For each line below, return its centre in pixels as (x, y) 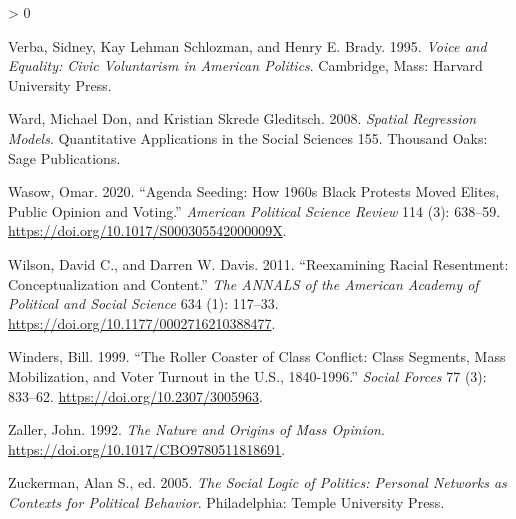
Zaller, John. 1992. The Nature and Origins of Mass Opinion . (196, 429)
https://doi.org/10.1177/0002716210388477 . (142, 322)
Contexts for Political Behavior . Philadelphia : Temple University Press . (226, 501)
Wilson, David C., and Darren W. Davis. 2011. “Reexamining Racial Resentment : (258, 263)
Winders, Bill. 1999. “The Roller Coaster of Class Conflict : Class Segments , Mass (257, 356)
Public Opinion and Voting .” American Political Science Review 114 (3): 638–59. (254, 210)
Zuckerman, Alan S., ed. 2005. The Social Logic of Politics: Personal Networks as (257, 482)
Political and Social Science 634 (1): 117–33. (143, 303)
